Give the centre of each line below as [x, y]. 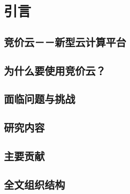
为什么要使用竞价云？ [55, 70]
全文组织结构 [34, 184]
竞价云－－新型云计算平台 [65, 41]
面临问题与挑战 [40, 99]
